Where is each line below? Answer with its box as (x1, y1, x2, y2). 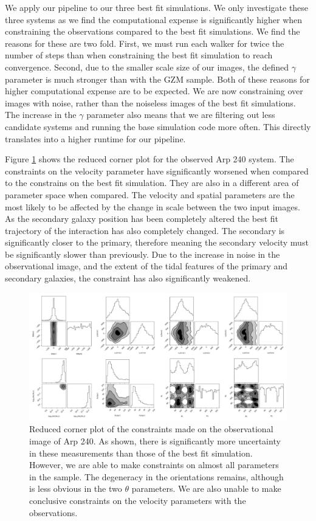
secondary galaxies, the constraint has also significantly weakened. (5, 272, 251, 285)
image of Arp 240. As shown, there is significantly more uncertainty (29, 434, 281, 447)
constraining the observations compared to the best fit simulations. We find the (5, 25, 300, 38)
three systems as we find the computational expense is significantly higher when (5, 13, 303, 26)
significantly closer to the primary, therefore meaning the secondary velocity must (5, 236, 309, 249)
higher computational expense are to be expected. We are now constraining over (5, 85, 303, 97)
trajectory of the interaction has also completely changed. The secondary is (5, 224, 285, 236)
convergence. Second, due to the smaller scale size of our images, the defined (5, 60, 289, 73)
